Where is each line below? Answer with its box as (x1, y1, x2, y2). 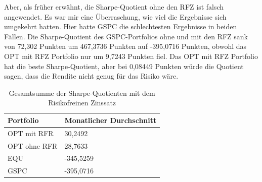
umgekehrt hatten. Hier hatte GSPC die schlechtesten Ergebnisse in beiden (4, 21, 237, 32)
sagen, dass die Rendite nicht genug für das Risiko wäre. (4, 71, 179, 81)
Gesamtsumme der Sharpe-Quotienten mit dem (9, 87, 155, 98)
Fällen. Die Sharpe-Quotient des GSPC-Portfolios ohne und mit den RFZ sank (4, 31, 248, 41)
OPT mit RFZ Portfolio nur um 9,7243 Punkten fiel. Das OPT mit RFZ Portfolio (4, 50, 258, 61)
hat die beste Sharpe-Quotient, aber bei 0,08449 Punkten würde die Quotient (4, 60, 244, 71)
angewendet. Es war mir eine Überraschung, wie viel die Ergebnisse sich (4, 11, 227, 22)
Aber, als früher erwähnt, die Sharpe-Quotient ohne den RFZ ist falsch (4, 2, 224, 12)
